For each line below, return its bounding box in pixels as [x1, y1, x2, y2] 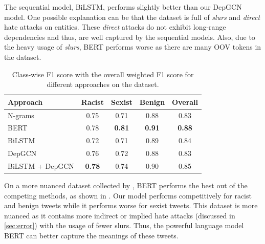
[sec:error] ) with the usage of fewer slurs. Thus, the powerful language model [4, 220, 244, 231]
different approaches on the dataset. [47, 79, 159, 90]
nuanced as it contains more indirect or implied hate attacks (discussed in [4, 210, 235, 220]
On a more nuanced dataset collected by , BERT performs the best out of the [4, 180, 248, 191]
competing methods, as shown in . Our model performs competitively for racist [4, 190, 252, 201]
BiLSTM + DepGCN [8, 160, 74, 171]
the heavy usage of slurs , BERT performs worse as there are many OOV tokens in [4, 41, 261, 52]
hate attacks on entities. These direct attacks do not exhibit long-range [4, 21, 226, 32]
